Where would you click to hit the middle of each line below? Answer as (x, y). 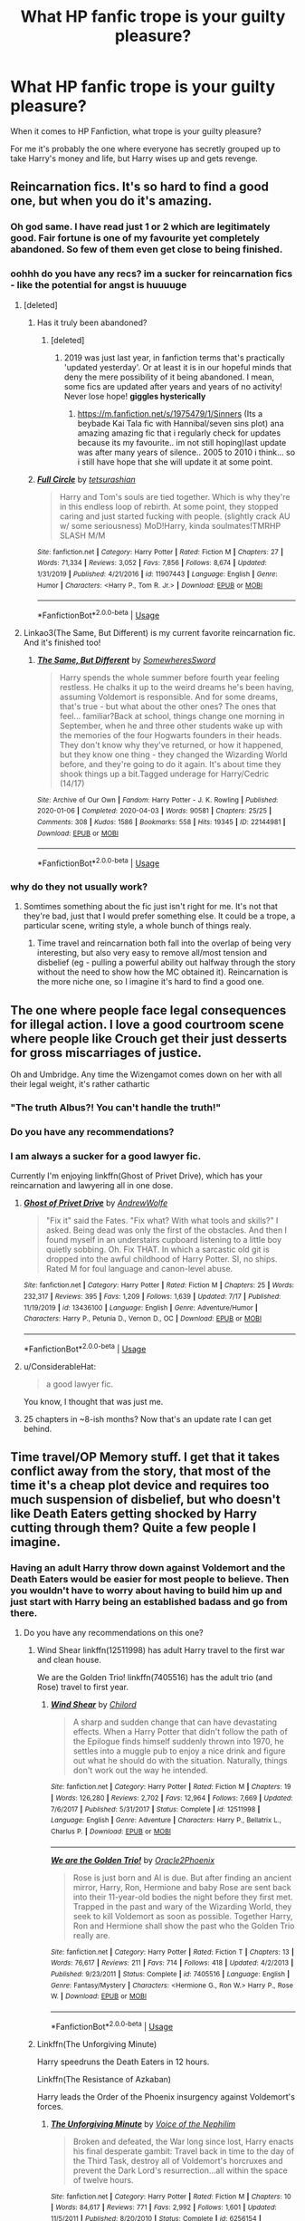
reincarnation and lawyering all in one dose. (92, 1186)
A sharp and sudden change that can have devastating (175, 1722)
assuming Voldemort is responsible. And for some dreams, (169, 697)
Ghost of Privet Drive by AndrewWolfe (95, 1203)
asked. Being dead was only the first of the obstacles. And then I (167, 1230)
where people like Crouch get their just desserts (149, 1038)
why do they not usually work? (79, 887)
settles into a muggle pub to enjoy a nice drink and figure (179, 1751)
